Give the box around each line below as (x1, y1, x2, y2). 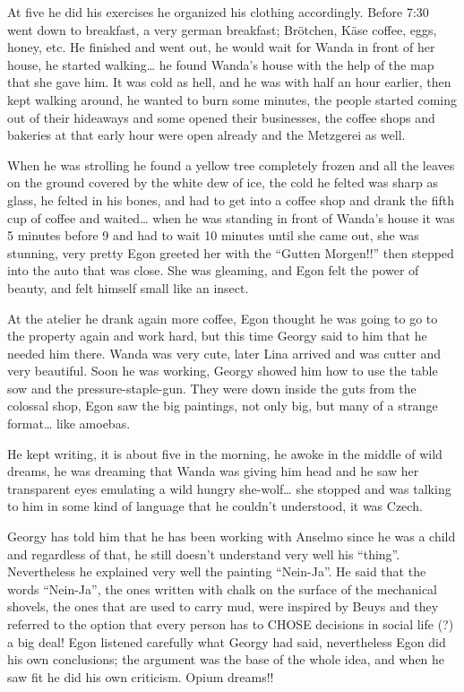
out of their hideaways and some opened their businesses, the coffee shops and (7, 108, 435, 126)
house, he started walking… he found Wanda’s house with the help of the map (7, 55, 434, 74)
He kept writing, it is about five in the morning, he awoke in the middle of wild (7, 444, 443, 463)
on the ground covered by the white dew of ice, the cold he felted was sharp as (7, 173, 438, 192)
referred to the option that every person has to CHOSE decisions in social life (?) (7, 615, 454, 633)
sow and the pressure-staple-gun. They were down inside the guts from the (7, 378, 417, 397)
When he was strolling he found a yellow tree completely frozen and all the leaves (7, 155, 455, 174)
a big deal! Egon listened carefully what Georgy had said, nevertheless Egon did (7, 632, 446, 651)
